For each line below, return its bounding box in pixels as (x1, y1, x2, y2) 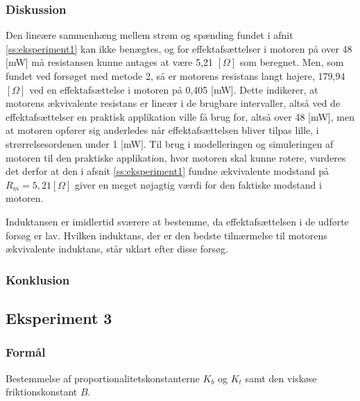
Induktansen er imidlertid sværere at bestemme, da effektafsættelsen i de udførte (6, 214, 349, 228)
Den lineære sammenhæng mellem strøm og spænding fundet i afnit (6, 28, 293, 42)
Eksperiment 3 (6, 307, 112, 328)
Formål (6, 343, 46, 361)
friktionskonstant (6, 384, 78, 399)
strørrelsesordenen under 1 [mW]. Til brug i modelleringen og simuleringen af (6, 136, 334, 151)
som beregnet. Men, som (239, 55, 344, 69)
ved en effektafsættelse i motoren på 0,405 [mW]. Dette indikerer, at (29, 82, 318, 96)
